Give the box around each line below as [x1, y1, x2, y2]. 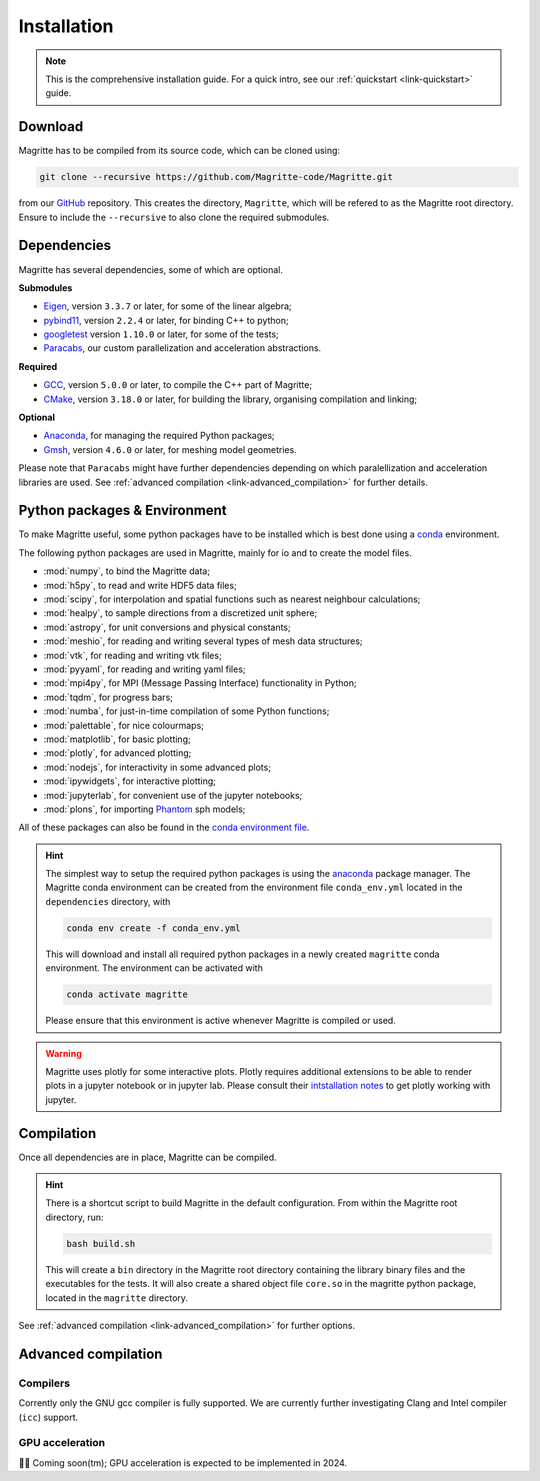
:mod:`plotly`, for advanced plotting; [43, 747, 192, 759]
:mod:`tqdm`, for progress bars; [43, 691, 174, 703]
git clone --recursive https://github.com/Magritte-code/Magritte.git [39, 171, 394, 183]
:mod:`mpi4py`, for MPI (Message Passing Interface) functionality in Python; [43, 677, 357, 689]
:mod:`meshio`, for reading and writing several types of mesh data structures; [43, 635, 364, 647]
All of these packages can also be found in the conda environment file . [18, 821, 310, 834]
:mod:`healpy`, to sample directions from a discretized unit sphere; [43, 607, 318, 619]
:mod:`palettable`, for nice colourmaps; [43, 719, 205, 731]
